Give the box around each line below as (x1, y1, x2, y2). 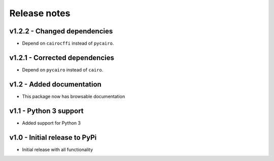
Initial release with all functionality (22, 146, 93, 152)
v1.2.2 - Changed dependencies (9, 27, 113, 35)
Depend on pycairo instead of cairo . (22, 66, 104, 73)
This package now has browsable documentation (22, 93, 125, 99)
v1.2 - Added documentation (9, 80, 101, 89)
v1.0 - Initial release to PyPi (9, 133, 97, 142)
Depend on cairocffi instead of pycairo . (22, 41, 114, 47)
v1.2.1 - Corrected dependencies (9, 53, 114, 62)
